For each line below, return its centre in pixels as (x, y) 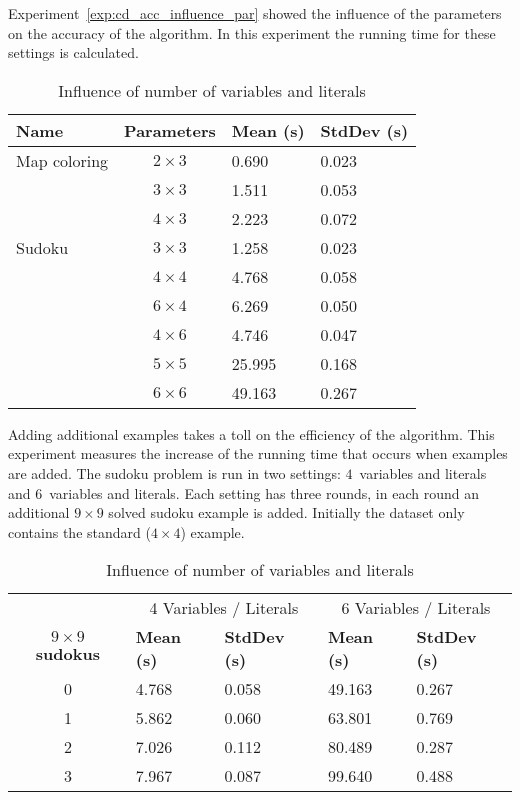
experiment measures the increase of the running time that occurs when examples (258, 453)
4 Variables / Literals (224, 608)
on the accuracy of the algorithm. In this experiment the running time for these (252, 32)
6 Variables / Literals (416, 608)
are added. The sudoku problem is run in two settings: (174, 472)
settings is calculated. (73, 52)
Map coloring (62, 160)
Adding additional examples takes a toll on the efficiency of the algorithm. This (251, 433)
